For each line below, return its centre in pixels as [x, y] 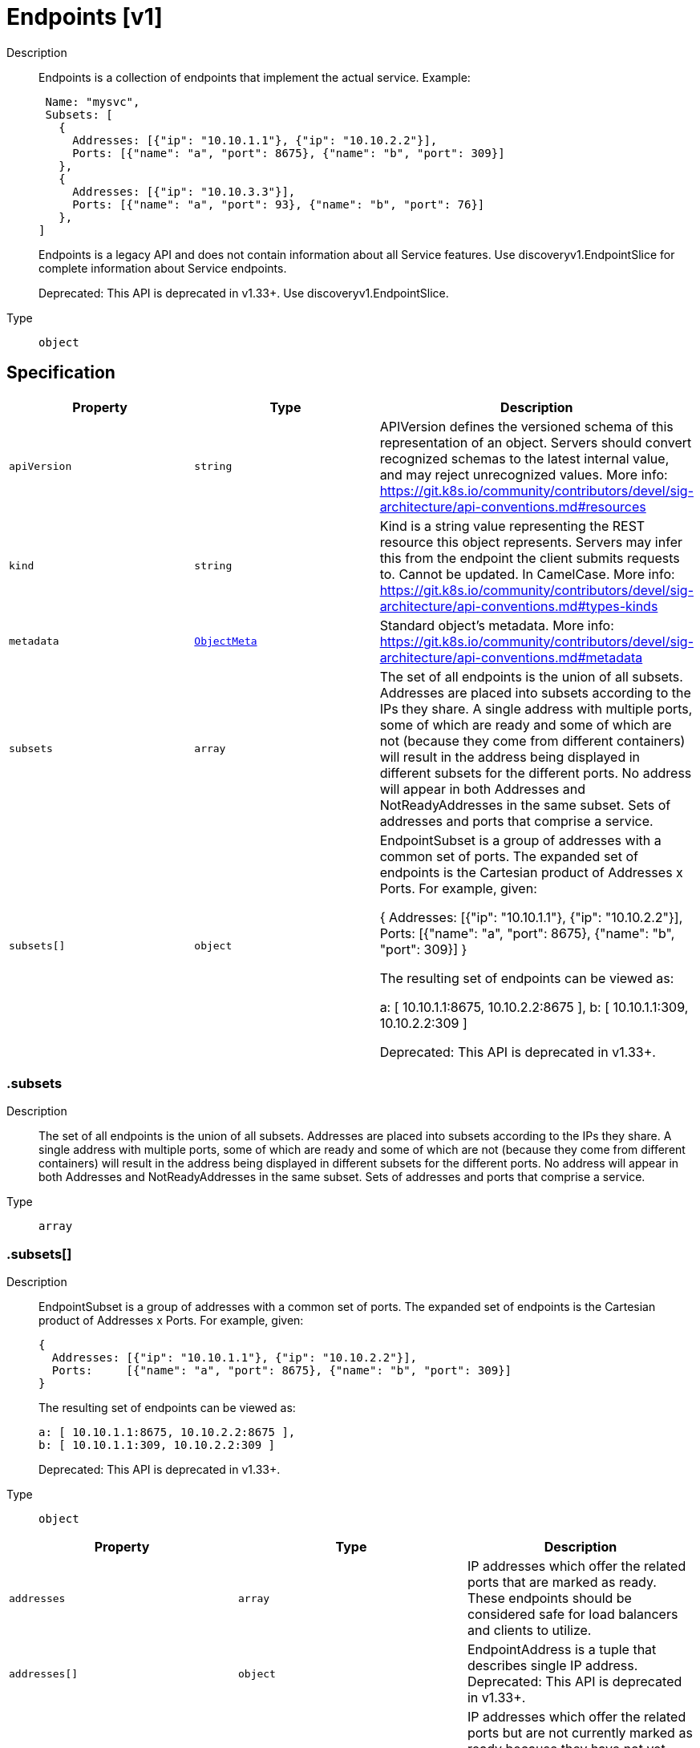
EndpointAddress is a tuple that [562, 1650]
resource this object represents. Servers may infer [531, 542]
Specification [61, 373]
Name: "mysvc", [93, 101]
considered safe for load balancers [573, 1614]
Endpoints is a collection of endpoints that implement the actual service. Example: [255, 77]
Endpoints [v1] [85, 17]
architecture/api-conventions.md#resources [513, 506]
